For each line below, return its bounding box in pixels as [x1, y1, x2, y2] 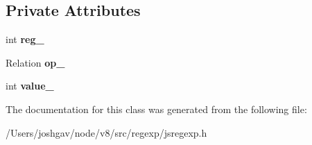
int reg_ [6, 32, 44, 46]
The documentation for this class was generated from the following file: [6, 101, 307, 116]
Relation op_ [6, 55, 65, 69]
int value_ [6, 78, 54, 93]
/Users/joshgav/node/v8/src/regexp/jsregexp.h [6, 125, 207, 139]
